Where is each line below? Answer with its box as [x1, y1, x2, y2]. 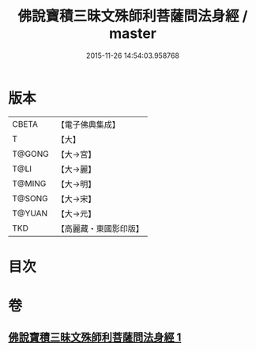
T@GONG [12, 148, 49, 159]
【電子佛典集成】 [56, 119, 120, 130]
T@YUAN [12, 208, 48, 219]
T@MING [12, 177, 47, 189]
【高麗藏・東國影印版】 [56, 223, 144, 234]
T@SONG [12, 193, 49, 204]
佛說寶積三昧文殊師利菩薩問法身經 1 [8, 330, 182, 345]
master [109, 25, 156, 43]
